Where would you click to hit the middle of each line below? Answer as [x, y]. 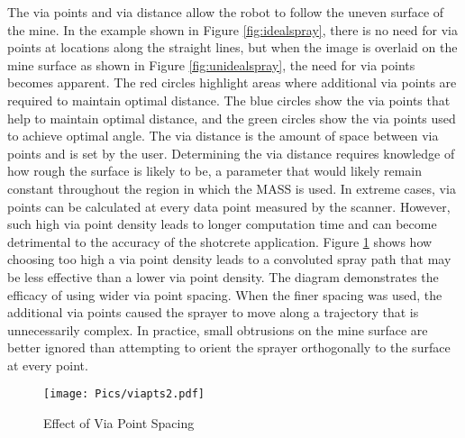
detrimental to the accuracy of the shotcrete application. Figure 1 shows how [220, 241]
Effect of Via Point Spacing [119, 423]
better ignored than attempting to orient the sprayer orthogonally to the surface [229, 347]
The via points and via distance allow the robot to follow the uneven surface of [226, 12]
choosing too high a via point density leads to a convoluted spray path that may [229, 259]
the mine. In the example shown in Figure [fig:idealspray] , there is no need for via [232, 29]
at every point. [48, 365]
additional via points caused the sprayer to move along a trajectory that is [213, 312]
